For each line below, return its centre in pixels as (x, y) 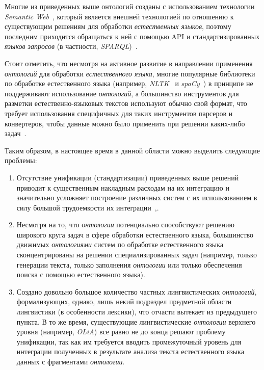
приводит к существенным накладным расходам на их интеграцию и (123, 187)
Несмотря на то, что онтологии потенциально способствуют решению (125, 224)
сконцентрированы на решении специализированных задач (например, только (137, 255)
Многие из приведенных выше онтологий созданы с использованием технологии (130, 6)
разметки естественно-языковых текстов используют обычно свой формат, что (126, 103)
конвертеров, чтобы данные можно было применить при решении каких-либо (125, 123)
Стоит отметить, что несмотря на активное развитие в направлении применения (129, 63)
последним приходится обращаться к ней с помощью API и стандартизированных (132, 36)
